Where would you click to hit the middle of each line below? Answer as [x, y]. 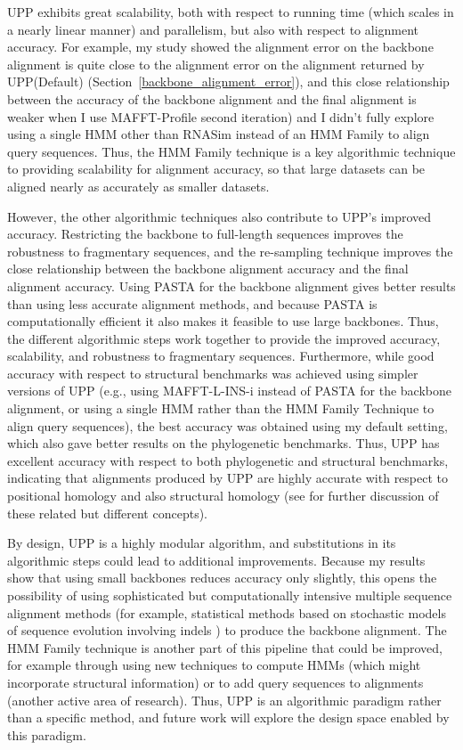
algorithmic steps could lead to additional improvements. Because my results [216, 560]
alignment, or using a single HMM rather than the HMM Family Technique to [221, 408]
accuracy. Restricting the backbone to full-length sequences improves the [205, 234]
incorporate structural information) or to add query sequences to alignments [215, 682]
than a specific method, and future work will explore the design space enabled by [228, 717]
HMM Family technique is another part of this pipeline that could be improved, [225, 647]
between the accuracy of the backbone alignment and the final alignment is [212, 98]
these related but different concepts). [107, 513]
